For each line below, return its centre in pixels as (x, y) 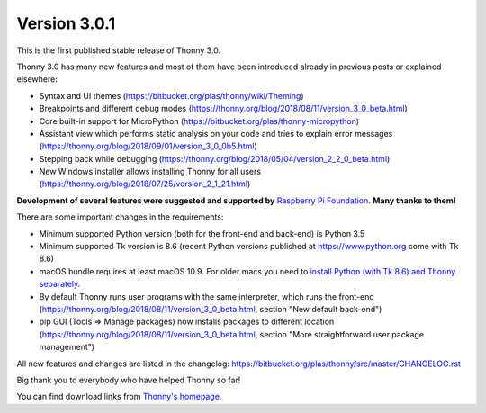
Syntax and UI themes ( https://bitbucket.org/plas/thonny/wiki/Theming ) (172, 95)
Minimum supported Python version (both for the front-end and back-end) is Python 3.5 (202, 233)
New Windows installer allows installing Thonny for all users (150, 172)
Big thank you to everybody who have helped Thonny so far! (129, 380)
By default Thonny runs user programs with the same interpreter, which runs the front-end (207, 296)
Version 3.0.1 (66, 23)
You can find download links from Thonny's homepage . (119, 397)
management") (67, 347)
